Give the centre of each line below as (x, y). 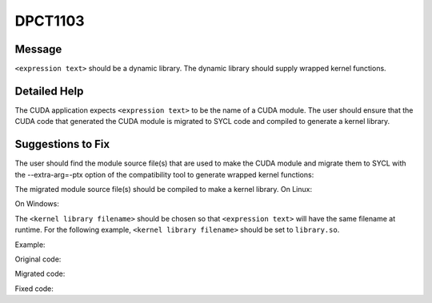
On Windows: (37, 204)
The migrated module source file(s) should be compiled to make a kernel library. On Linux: (163, 189)
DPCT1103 (50, 21)
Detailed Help (49, 91)
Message (38, 49)
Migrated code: (40, 274)
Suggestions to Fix (62, 144)
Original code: (38, 259)
